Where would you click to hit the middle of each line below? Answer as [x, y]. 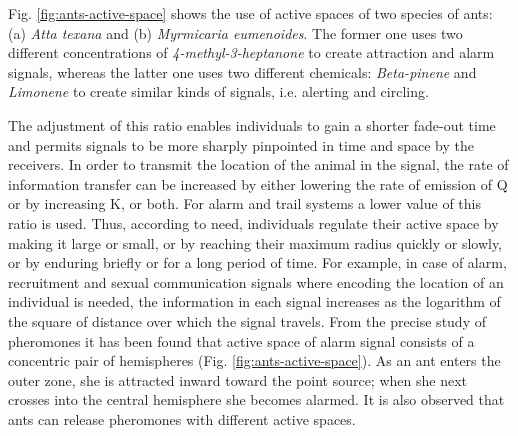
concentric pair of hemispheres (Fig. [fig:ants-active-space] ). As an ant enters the [254, 360]
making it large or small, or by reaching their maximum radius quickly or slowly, [255, 242]
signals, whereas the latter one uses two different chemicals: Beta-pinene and [242, 71]
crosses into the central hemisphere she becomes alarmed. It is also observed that [256, 399]
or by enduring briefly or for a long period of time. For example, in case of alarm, [257, 262]
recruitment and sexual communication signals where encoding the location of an [256, 281]
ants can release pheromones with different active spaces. [182, 418]
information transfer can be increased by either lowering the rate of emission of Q [258, 183]
